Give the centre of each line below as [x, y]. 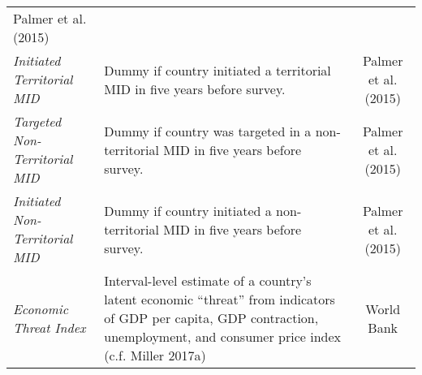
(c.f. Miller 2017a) [155, 355]
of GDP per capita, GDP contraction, [211, 318]
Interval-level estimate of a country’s [208, 280]
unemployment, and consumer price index [223, 336]
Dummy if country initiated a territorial [217, 70]
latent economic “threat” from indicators [220, 299]
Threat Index [50, 327]
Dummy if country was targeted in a [208, 131]
